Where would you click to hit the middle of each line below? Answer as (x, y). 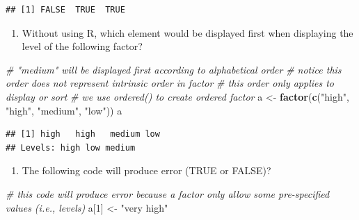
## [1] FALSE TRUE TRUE (65, 10)
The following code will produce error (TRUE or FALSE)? (146, 170)
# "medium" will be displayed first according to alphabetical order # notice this (174, 69)
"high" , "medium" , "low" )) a (64, 110)
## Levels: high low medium (71, 147)
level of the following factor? (82, 46)
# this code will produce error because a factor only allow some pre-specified (168, 193)
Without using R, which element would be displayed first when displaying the (188, 32)
